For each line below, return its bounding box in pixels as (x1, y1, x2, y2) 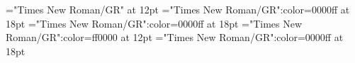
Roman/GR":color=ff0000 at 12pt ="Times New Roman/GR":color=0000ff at (6, 30, 344, 45)
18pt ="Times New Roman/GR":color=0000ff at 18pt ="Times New (6, 16, 303, 30)
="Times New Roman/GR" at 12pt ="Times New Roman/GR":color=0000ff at (6, 2, 350, 16)
